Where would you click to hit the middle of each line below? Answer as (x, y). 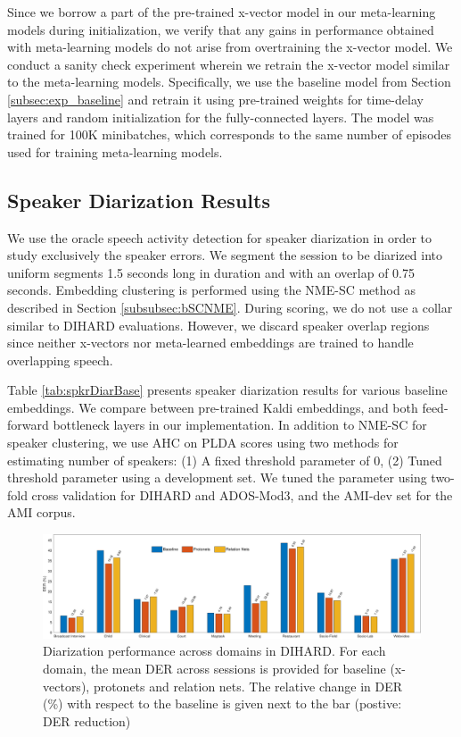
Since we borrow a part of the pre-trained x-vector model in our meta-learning (222, 12)
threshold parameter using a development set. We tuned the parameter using (217, 477)
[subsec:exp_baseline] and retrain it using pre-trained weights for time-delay (215, 99)
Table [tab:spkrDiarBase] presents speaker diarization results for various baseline (227, 390)
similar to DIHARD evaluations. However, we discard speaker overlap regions (218, 325)
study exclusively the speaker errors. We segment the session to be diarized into (225, 255)
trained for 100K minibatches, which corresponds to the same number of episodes (230, 134)
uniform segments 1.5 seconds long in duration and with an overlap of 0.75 (211, 272)
